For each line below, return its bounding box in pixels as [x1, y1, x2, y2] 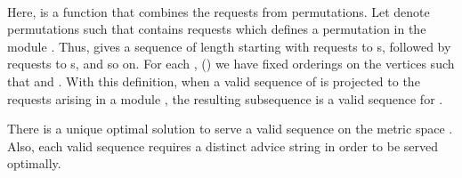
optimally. [7, 154, 61, 173]
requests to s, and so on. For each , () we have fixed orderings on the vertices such [7, 54, 455, 73]
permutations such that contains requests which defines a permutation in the [7, 20, 426, 38]
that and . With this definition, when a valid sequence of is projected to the [7, 71, 420, 90]
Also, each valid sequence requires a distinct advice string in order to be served [7, 136, 439, 155]
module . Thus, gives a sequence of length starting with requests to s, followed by [7, 36, 451, 55]
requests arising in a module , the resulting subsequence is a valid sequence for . [7, 89, 443, 108]
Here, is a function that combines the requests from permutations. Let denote [7, 2, 430, 20]
